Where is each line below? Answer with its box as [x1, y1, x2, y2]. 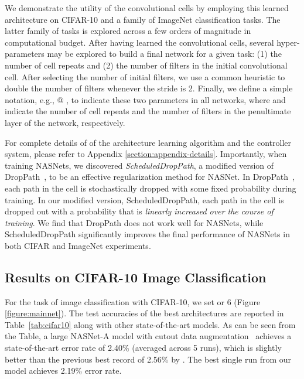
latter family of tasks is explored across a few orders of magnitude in [5, 25, 251, 37]
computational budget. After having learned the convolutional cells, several [5, 36, 274, 48]
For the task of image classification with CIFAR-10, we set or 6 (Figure [5, 295, 261, 308]
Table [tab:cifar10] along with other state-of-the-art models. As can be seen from [5, 318, 296, 330]
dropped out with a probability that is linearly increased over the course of [5, 205, 274, 217]
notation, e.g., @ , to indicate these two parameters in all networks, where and [5, 93, 286, 105]
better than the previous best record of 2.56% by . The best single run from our [5, 353, 292, 365]
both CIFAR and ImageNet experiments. [5, 239, 151, 251]
